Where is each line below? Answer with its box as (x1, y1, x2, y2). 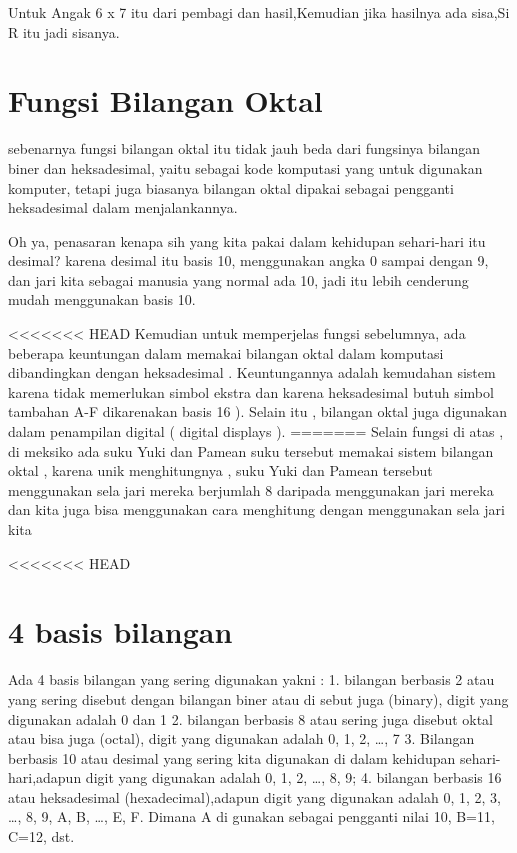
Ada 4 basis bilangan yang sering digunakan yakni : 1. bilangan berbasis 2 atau (8, 669, 495, 690)
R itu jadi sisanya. (8, 21, 120, 42)
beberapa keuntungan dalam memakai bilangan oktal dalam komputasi (8, 342, 444, 363)
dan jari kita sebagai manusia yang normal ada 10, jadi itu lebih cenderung (8, 269, 469, 290)
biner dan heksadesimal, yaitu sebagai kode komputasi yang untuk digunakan (8, 157, 483, 178)
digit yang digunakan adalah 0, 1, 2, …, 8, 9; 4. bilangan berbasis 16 (85, 767, 502, 788)
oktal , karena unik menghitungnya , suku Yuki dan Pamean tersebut (8, 460, 433, 481)
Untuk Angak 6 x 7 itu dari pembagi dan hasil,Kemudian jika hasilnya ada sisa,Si (8, 2, 510, 22)
